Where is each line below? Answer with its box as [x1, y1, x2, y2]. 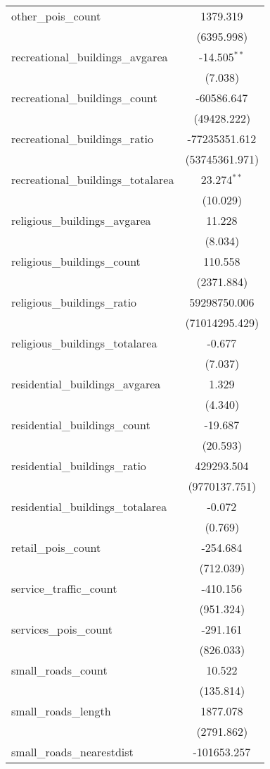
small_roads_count [11, 662, 108, 678]
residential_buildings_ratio [11, 457, 146, 474]
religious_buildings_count [11, 253, 141, 269]
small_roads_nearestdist [11, 744, 134, 760]
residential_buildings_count [11, 417, 150, 433]
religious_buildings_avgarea [11, 212, 151, 228]
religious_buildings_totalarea [11, 335, 157, 351]
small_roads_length [11, 703, 111, 719]
